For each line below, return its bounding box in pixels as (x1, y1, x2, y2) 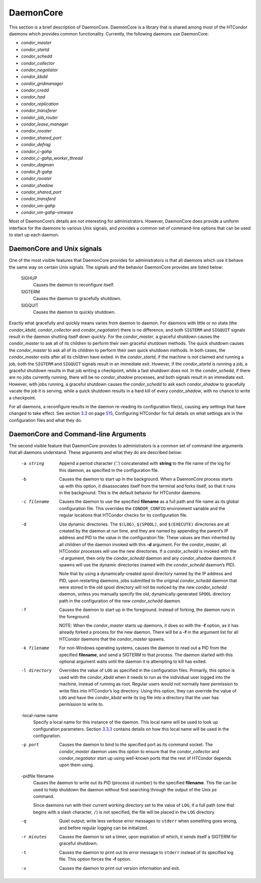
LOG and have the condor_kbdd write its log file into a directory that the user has (59, 694, 219, 700)
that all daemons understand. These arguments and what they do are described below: (9, 450, 182, 455)
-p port (21, 742, 40, 748)
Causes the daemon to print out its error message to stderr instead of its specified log (59, 849, 234, 855)
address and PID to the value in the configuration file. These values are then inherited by (59, 535, 235, 541)
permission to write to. (59, 701, 104, 707)
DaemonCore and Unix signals (9, 245, 102, 253)
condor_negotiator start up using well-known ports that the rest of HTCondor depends (59, 755, 232, 761)
